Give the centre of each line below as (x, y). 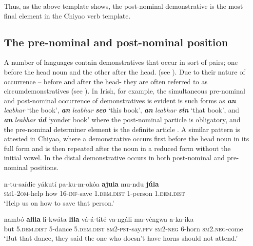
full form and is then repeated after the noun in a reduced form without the (117, 148)
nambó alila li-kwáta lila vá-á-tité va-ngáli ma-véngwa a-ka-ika (99, 219)
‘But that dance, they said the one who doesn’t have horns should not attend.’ (121, 238)
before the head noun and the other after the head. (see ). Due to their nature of (125, 71)
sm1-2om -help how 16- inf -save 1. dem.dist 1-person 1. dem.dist (95, 193)
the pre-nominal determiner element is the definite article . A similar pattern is (122, 129)
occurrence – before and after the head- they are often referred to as (106, 81)
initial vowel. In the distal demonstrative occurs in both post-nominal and (115, 158)
